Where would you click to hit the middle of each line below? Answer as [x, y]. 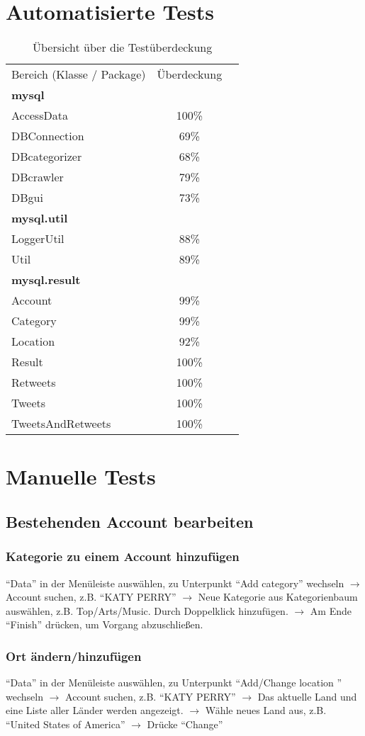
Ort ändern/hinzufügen [74, 656]
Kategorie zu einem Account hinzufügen [123, 556]
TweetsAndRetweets [61, 424]
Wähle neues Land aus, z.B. [266, 710]
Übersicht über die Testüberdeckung [122, 47]
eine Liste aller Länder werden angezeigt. [95, 710]
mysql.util [40, 218]
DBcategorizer [47, 157]
